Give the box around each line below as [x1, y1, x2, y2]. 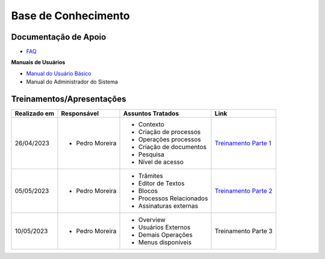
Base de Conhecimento [11, 9, 131, 22]
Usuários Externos [138, 223, 191, 231]
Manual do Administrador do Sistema [26, 78, 119, 85]
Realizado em [14, 109, 54, 118]
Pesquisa [138, 150, 165, 159]
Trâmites [138, 172, 164, 180]
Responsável [61, 109, 99, 118]
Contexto [138, 120, 165, 129]
